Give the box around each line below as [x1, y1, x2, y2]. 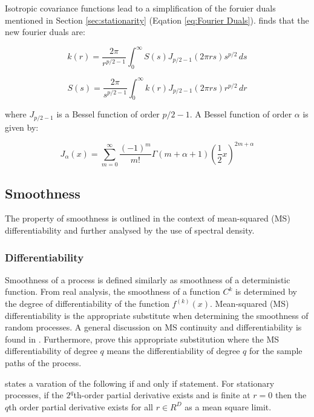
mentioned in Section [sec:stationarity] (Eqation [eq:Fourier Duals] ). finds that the [5, 13, 309, 26]
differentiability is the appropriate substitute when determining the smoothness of [5, 309, 309, 321]
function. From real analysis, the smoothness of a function [5, 285, 220, 298]
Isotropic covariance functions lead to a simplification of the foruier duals [5, 2, 276, 14]
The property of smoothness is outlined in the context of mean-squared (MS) [5, 212, 290, 225]
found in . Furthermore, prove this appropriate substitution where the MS [5, 332, 280, 345]
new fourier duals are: [5, 25, 85, 38]
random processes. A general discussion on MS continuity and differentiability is [5, 321, 302, 333]
